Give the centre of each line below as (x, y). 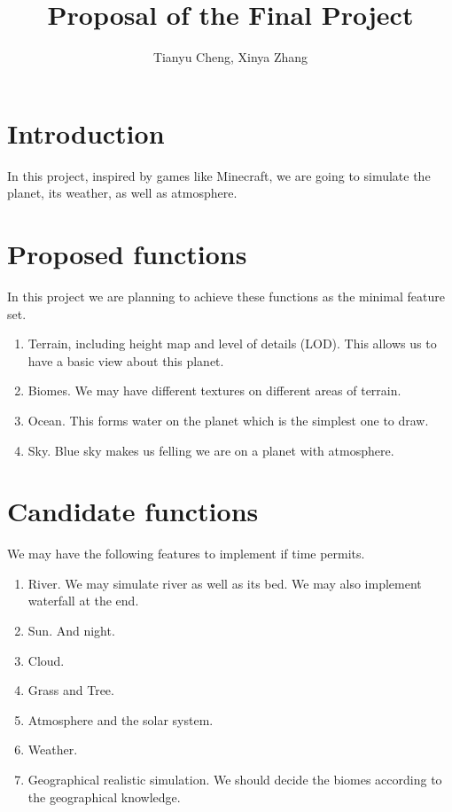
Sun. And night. (71, 631)
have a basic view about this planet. (126, 360)
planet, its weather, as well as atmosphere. (122, 193)
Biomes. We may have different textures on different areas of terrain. (214, 390)
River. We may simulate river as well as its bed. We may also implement (225, 583)
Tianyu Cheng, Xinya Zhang (230, 57)
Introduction (86, 133)
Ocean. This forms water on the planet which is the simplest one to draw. (228, 420)
